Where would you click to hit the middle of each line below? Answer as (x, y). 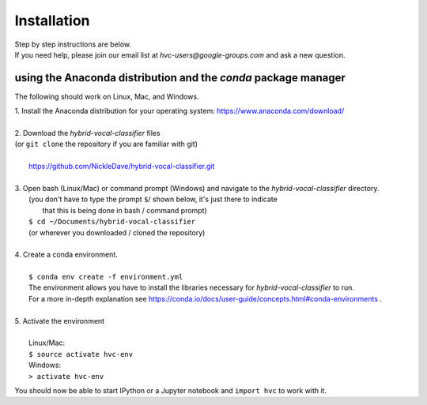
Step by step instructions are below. (73, 44)
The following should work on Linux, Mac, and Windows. (107, 96)
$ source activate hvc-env (81, 354)
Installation (52, 21)
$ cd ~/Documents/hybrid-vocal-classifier (112, 222)
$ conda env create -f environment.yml (106, 277)
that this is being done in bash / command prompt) (125, 210)
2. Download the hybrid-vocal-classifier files (88, 133)
